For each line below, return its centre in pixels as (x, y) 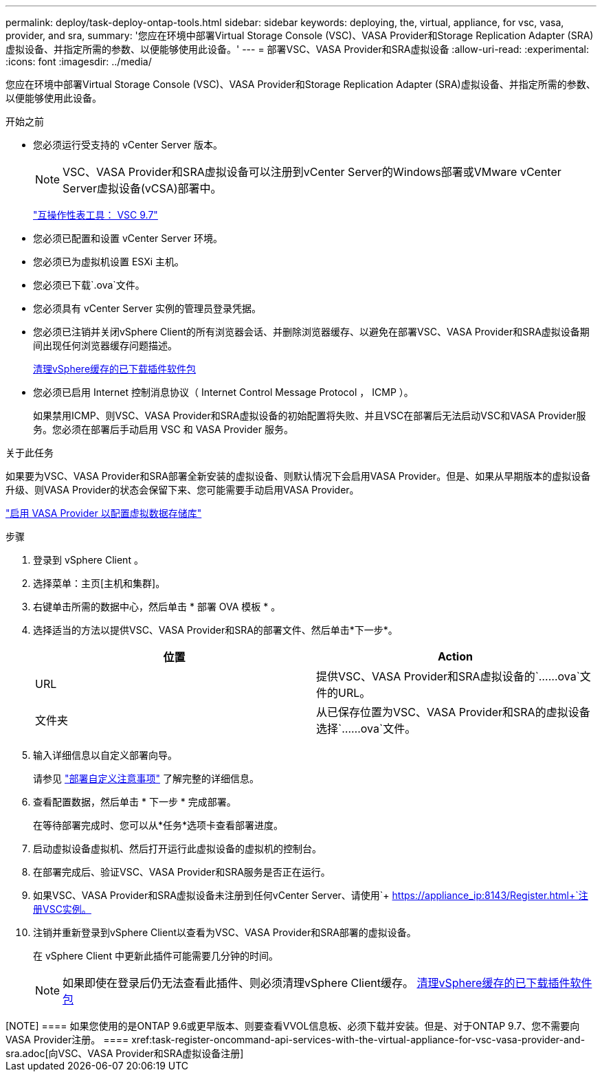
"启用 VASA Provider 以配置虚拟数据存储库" (104, 513)
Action (455, 656)
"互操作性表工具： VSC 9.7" (96, 215)
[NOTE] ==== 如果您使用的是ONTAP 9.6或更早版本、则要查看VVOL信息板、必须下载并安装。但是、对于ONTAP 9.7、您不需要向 (293, 1026)
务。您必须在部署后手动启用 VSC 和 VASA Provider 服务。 (163, 429)
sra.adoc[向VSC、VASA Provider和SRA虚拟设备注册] (125, 1053)
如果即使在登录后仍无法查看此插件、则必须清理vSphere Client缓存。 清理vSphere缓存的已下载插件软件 (327, 983)
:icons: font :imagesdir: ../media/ (79, 62)
